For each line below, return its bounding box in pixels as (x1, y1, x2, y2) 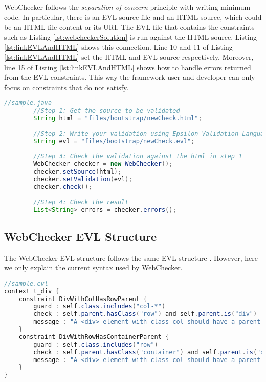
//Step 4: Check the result (33, 198, 129, 206)
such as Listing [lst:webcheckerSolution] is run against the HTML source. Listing (4, 31, 257, 42)
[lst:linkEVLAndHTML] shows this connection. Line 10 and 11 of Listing (4, 41, 233, 52)
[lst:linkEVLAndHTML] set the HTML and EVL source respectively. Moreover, (4, 51, 254, 62)
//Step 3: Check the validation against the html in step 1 (33, 153, 242, 160)
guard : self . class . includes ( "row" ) (33, 341, 158, 348)
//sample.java (4, 99, 52, 107)
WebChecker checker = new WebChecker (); (33, 160, 173, 168)
